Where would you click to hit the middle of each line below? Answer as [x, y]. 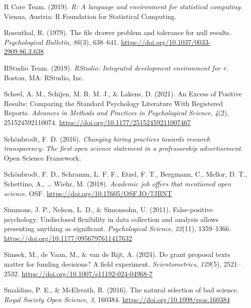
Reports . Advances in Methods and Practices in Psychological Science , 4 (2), [117, 113]
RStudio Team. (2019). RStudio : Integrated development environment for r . [116, 67]
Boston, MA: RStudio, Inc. [44, 77]
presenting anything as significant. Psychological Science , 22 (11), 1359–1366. [117, 228]
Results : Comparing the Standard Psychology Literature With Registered [114, 103]
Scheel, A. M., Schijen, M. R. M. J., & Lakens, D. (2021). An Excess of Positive [123, 94]
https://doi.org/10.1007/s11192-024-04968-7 [87, 273]
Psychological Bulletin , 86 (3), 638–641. [62, 42]
